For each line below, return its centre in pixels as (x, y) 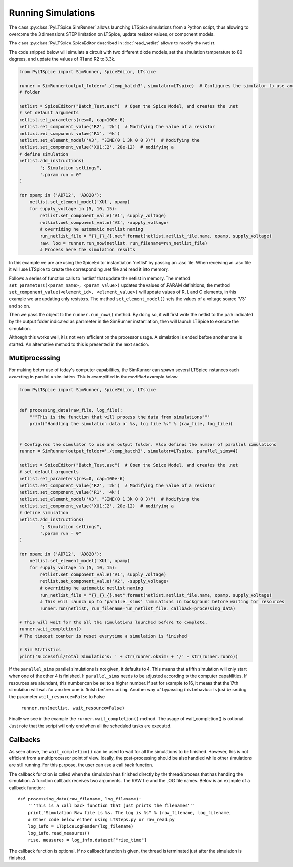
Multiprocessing (35, 358)
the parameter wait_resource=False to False (57, 696)
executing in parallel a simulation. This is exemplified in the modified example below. (94, 377)
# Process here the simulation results (87, 250)
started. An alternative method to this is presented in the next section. (79, 344)
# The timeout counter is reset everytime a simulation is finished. (104, 636)
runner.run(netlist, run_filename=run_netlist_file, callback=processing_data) (138, 609)
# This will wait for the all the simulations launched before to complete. (113, 622)
